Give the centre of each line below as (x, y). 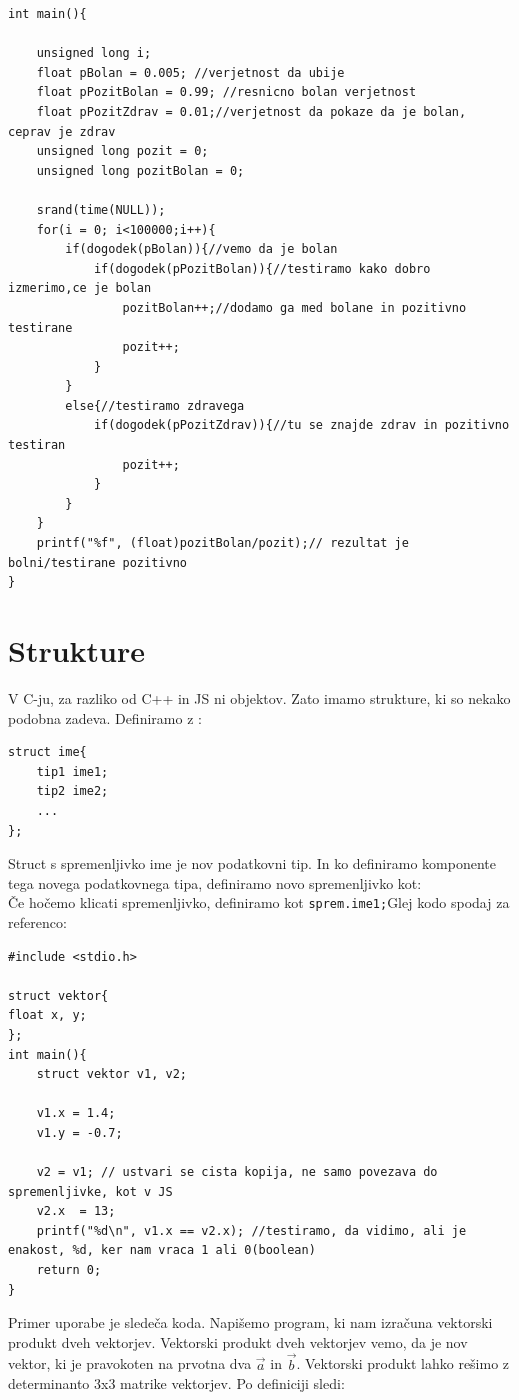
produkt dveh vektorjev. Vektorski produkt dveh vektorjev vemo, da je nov (238, 1341)
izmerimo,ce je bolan (80, 288)
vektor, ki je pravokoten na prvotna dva (130, 1363)
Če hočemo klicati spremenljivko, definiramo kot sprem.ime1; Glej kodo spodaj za (259, 902)
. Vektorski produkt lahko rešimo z (403, 1363)
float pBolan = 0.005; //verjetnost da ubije (190, 72)
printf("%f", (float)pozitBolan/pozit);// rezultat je (222, 543)
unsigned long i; (94, 53)
